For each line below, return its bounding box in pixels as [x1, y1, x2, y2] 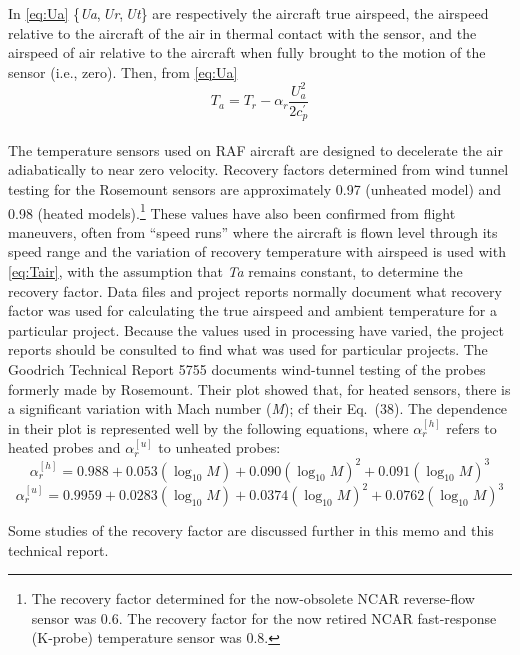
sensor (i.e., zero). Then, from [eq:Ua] [8, 61, 238, 82]
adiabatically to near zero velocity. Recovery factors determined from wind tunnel [8, 159, 509, 180]
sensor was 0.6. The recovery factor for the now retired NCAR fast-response [31, 607, 497, 628]
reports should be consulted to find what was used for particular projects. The [8, 339, 488, 360]
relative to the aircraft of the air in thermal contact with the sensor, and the [8, 22, 477, 43]
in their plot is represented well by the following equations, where [8, 417, 409, 438]
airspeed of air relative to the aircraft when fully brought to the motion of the [8, 42, 486, 63]
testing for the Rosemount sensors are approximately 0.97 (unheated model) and [8, 179, 502, 200]
